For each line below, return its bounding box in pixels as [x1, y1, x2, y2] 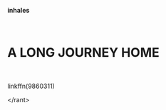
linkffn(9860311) [7, 82, 55, 90]
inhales [7, 6, 30, 14]
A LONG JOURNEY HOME [7, 45, 160, 61]
